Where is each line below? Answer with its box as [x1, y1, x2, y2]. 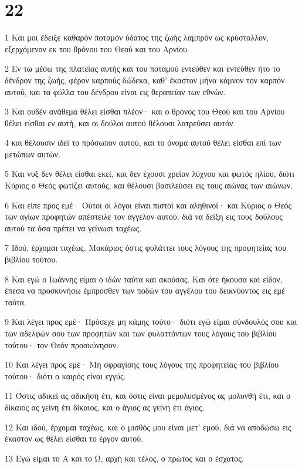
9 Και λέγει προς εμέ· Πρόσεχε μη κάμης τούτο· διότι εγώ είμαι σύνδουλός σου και [5, 315, 297, 328]
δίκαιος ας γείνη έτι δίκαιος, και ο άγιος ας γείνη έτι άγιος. [5, 400, 205, 413]
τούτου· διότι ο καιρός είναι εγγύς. [5, 369, 126, 382]
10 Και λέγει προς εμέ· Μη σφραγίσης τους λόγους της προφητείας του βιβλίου [5, 358, 279, 371]
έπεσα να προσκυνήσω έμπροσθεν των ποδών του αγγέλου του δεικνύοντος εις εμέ [5, 284, 285, 297]
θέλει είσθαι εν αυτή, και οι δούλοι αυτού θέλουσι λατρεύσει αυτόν [5, 116, 233, 129]
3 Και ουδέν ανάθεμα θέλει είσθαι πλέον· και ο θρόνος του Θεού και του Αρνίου [5, 105, 285, 117]
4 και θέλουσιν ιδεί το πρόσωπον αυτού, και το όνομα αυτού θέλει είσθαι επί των [5, 136, 281, 149]
